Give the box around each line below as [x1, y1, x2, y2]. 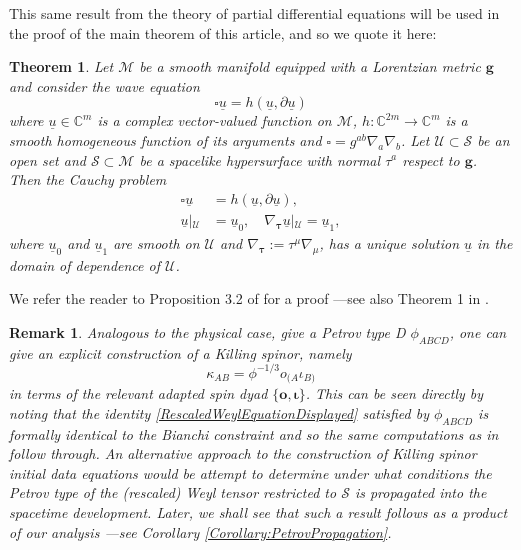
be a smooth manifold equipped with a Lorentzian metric [139, 56, 481, 77]
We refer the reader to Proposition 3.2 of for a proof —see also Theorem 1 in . [9, 288, 489, 309]
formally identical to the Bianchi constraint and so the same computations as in [9, 423, 499, 444]
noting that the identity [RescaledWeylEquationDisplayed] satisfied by [9, 402, 429, 423]
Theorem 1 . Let [9, 56, 114, 77]
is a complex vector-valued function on [97, 110, 332, 131]
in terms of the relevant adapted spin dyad [9, 383, 268, 404]
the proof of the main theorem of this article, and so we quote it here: [9, 22, 437, 43]
